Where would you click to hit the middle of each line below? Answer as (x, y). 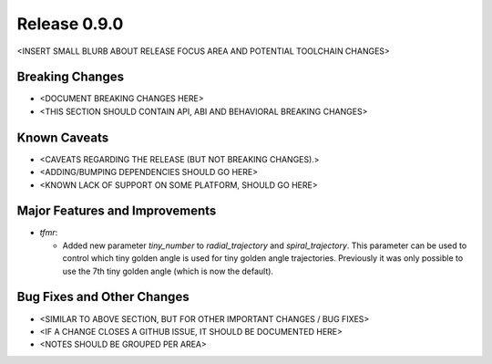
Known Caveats (63, 137)
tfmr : (49, 233)
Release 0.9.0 (70, 24)
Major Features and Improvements (117, 211)
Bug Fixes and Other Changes (103, 297)
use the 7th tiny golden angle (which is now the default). (168, 271)
